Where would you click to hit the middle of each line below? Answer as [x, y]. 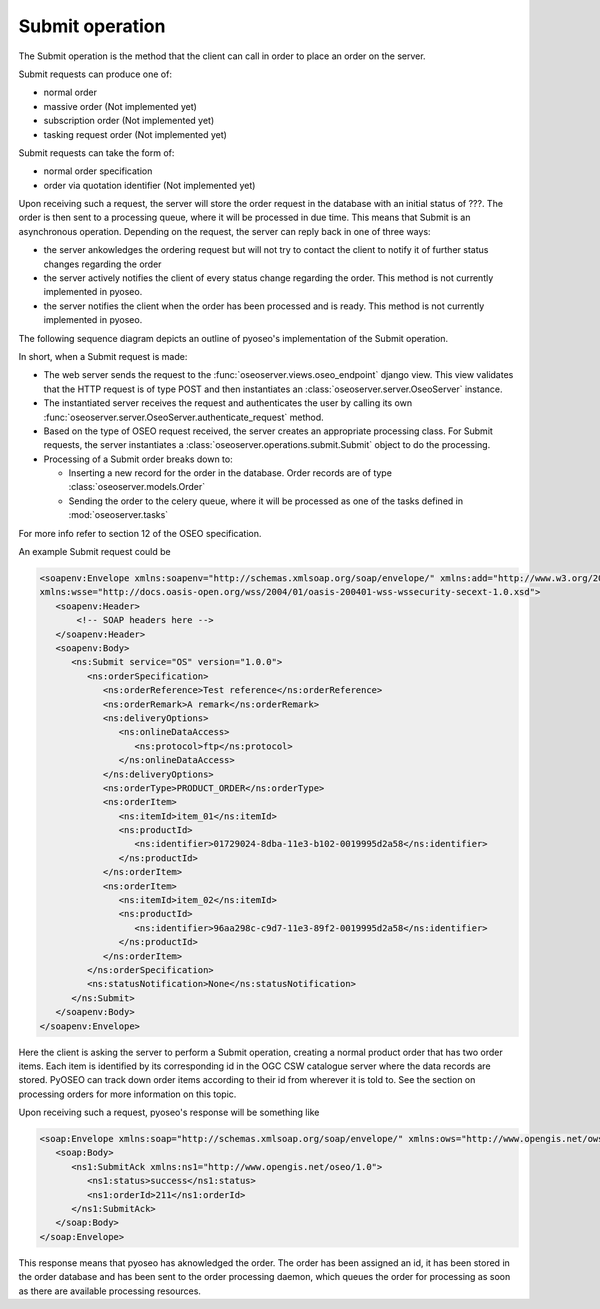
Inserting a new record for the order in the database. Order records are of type [230, 473]
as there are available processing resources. [110, 1291]
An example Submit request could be [94, 552]
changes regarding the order [102, 264]
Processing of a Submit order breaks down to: [138, 459]
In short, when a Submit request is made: [103, 356]
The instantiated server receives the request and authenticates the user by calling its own [228, 403]
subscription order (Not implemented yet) [129, 121]
